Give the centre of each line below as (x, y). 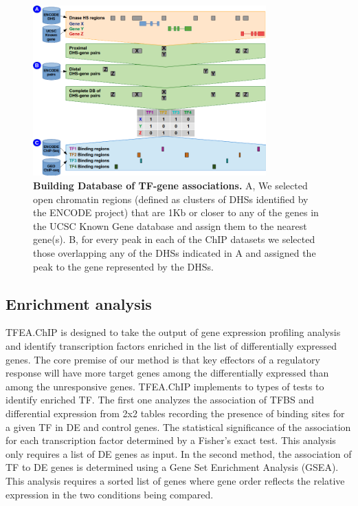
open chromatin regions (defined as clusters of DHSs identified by (171, 199)
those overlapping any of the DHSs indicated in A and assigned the (175, 252)
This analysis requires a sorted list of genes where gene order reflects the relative (175, 480)
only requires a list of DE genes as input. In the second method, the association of (179, 453)
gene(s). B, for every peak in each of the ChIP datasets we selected (174, 239)
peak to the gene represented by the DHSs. (123, 266)
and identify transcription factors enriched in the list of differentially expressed (171, 345)
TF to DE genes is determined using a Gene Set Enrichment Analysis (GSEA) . (172, 467)
